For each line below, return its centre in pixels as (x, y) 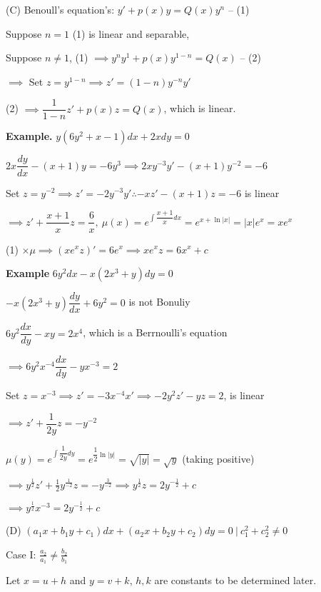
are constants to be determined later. (235, 580)
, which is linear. (200, 108)
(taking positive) (218, 458)
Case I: (21, 554)
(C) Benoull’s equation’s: (60, 9)
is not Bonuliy (159, 302)
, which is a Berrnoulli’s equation (155, 332)
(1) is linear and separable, (131, 33)
